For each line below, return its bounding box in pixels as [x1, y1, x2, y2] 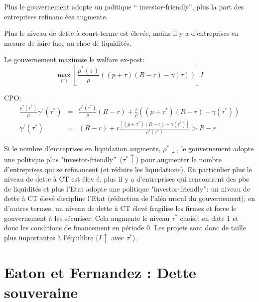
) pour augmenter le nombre [135, 154, 222, 164]
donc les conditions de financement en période [4, 222, 144, 233]
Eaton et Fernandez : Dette [4, 262, 196, 283]
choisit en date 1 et [180, 212, 239, 223]
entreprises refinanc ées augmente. [4, 11, 108, 21]
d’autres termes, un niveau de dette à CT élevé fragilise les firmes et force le [4, 202, 237, 213]
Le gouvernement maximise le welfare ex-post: [4, 54, 144, 65]
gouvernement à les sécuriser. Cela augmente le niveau [4, 212, 170, 223]
